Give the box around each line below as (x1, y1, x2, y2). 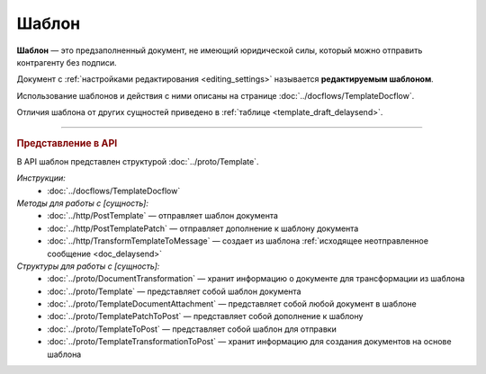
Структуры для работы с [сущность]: (16, 261, 160, 272)
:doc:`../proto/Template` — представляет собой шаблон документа (47, 286, 301, 297)
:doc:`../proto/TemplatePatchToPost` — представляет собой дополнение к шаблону (47, 311, 364, 322)
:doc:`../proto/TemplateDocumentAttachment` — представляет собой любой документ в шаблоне (47, 298, 418, 309)
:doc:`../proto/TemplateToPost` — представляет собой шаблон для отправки (47, 324, 337, 334)
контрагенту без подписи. (16, 57, 117, 67)
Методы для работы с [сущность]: (16, 198, 148, 209)
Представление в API (16, 137, 118, 149)
